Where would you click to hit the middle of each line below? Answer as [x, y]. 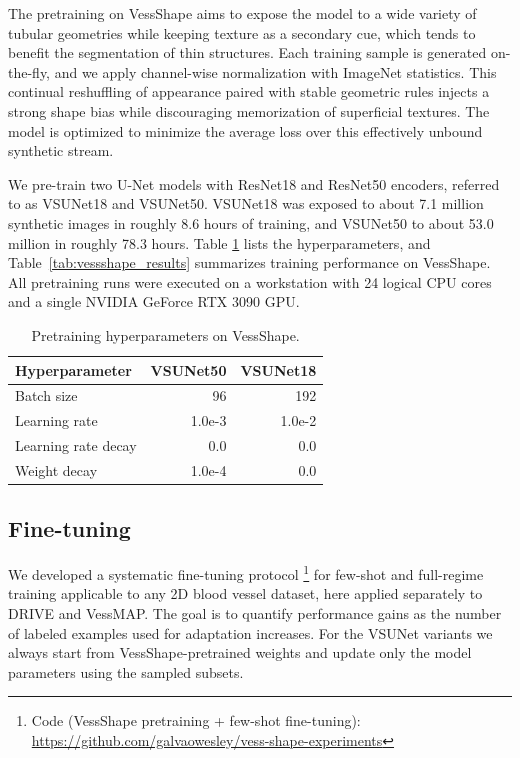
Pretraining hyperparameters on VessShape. [165, 334]
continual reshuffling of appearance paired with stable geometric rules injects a [249, 91]
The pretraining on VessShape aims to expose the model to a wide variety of [242, 13]
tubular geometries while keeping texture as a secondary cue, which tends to [242, 32]
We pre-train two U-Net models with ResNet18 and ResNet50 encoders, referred [254, 183]
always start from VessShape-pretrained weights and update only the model [240, 652]
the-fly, [29, 71]
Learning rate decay [76, 445]
